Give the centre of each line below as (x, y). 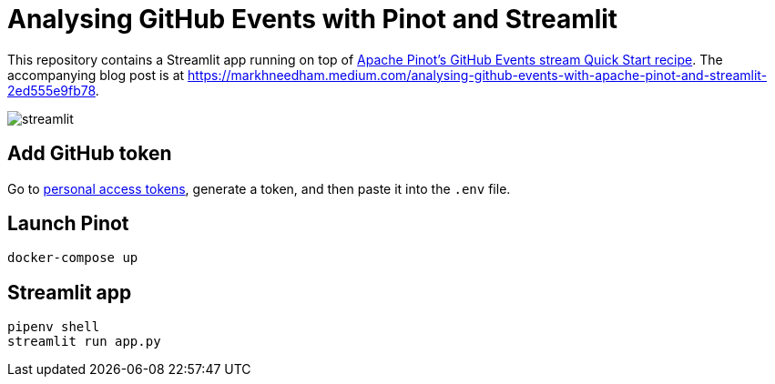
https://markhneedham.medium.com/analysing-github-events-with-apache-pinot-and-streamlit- (478, 75)
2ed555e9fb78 (51, 90)
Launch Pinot (68, 224)
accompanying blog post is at (96, 75)
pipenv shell (54, 327)
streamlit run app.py (84, 342)
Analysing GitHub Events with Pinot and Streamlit (313, 19)
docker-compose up (73, 258)
